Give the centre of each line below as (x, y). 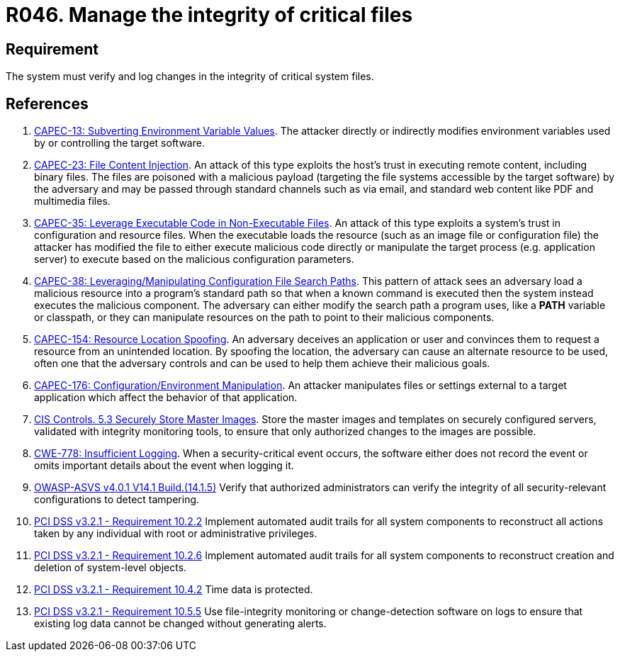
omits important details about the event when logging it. (164, 466)
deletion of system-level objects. (111, 568)
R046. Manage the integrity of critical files (209, 15)
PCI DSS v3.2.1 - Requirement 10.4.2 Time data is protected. (174, 590)
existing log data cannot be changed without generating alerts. (180, 624)
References (47, 103)
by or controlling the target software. (119, 143)
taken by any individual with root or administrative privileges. (176, 534)
